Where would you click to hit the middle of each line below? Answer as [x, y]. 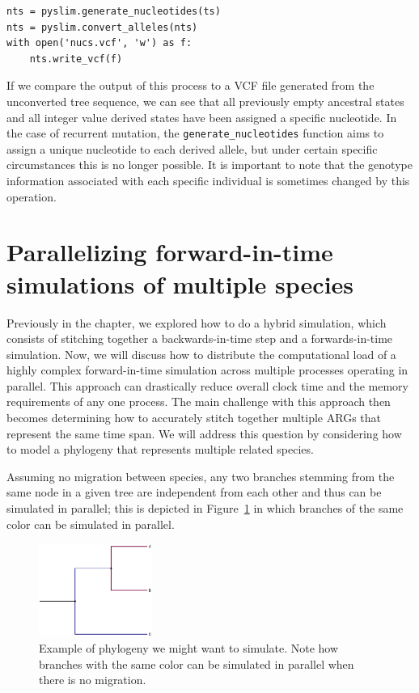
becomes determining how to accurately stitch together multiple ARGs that [194, 418]
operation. [32, 196]
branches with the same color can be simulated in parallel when [197, 663]
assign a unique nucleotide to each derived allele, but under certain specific [192, 148]
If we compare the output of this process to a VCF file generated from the [190, 85]
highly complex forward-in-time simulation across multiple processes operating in [207, 370]
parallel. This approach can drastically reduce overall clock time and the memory [207, 385]
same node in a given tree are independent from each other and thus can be [194, 492]
